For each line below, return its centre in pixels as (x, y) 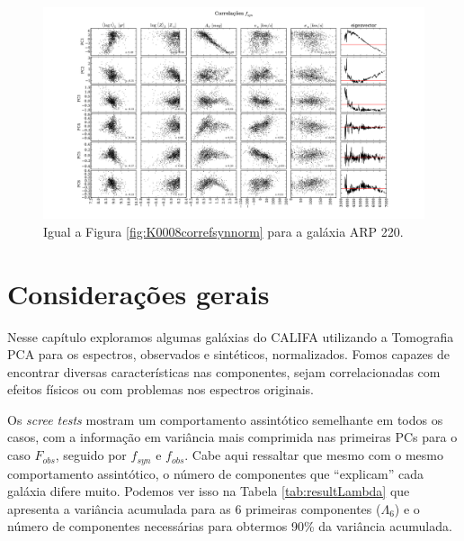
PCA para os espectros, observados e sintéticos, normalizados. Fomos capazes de (229, 354)
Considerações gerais (138, 293)
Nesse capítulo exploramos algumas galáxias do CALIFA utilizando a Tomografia (231, 336)
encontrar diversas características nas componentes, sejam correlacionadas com (224, 371)
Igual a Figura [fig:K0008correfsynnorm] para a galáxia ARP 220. (223, 231)
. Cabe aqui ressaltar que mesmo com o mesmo (314, 455)
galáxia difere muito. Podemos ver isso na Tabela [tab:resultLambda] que (209, 491)
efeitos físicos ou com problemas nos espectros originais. (161, 389)
